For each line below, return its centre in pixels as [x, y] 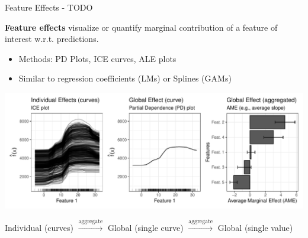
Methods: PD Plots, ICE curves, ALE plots [97, 58]
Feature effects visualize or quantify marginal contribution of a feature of [141, 27]
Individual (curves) [39, 228]
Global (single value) [255, 228]
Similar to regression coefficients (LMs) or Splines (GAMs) [125, 78]
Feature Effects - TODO [49, 7]
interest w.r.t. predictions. [52, 39]
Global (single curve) [145, 228]
